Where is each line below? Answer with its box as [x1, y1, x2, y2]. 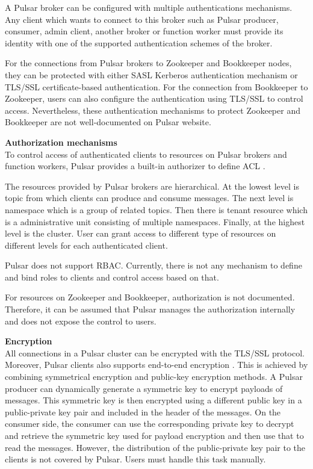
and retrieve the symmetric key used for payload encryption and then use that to [5, 429, 304, 441]
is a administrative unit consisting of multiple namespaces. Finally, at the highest [5, 215, 305, 228]
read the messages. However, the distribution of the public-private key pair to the [5, 441, 306, 453]
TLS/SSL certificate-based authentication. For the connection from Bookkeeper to [5, 80, 308, 93]
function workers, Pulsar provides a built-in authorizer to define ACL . [5, 160, 265, 172]
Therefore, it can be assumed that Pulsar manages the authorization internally [5, 303, 296, 315]
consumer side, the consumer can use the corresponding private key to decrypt [5, 417, 294, 430]
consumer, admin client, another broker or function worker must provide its [5, 25, 284, 37]
